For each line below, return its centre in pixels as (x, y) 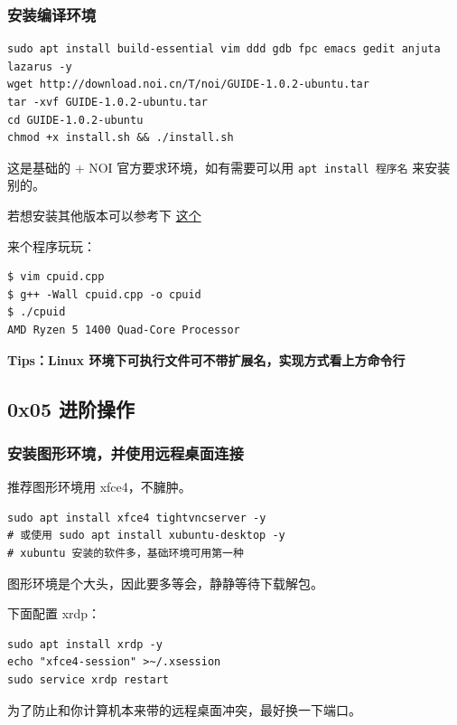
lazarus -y (40, 66)
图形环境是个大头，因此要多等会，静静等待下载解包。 (165, 583)
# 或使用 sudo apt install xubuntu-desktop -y (146, 536)
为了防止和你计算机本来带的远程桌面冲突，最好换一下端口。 (184, 709)
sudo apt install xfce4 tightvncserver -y (137, 518)
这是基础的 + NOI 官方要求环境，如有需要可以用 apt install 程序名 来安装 (229, 167)
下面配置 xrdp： (54, 613)
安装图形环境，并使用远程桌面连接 (126, 452)
